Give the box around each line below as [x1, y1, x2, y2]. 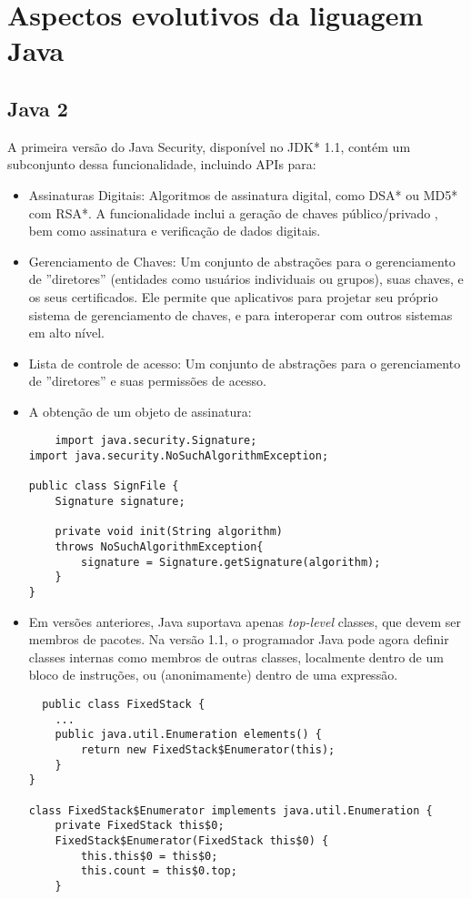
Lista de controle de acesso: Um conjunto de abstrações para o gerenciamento [28, 353, 461, 372]
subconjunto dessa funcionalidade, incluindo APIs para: [7, 155, 316, 174]
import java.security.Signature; [55, 434, 257, 448]
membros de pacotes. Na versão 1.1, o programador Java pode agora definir [28, 630, 449, 649]
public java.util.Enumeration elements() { [55, 728, 322, 742]
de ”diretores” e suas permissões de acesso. [28, 371, 267, 390]
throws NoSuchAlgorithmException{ [55, 540, 264, 554]
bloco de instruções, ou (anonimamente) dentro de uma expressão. [28, 665, 398, 684]
